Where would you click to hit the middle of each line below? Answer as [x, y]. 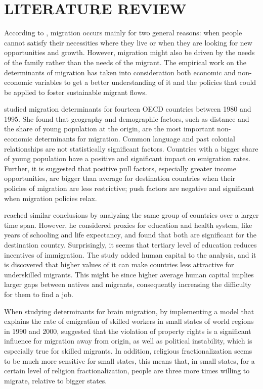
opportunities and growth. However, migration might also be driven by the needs [129, 52]
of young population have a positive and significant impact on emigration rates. [127, 158]
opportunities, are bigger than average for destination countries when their [120, 178]
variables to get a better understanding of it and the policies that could [145, 82]
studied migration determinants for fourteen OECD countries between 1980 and [128, 109]
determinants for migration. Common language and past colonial [135, 139]
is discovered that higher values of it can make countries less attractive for [119, 264]
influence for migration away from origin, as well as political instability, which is [128, 341]
